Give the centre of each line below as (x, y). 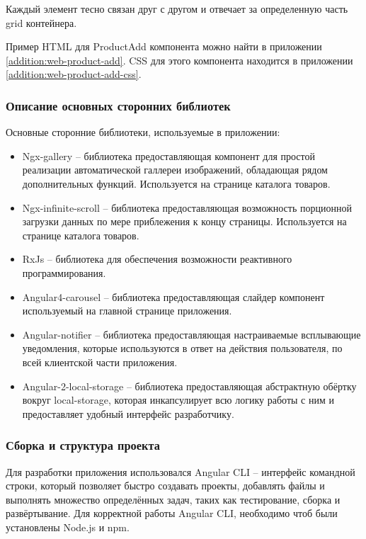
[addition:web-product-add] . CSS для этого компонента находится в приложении (179, 60)
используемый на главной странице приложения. (127, 311)
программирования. (64, 272)
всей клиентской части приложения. (100, 362)
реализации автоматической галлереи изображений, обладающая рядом (175, 170)
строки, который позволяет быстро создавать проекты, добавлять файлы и (165, 486)
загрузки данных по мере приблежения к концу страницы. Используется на (184, 221)
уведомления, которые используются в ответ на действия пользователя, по (182, 348)
